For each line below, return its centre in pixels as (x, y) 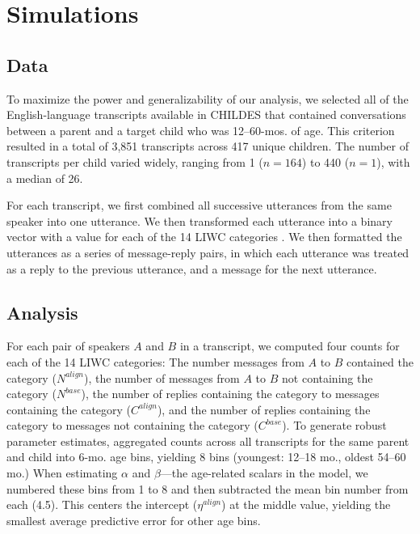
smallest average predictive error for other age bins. (134, 520)
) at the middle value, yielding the (306, 504)
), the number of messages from (162, 377)
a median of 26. (45, 178)
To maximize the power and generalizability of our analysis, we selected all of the (208, 98)
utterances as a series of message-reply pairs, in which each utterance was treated (208, 252)
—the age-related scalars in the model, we (264, 473)
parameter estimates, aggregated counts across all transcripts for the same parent (208, 441)
